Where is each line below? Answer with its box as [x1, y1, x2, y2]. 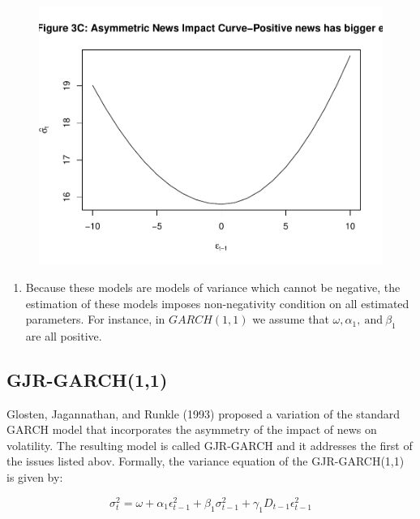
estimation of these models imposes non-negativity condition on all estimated [25, 294, 409, 311]
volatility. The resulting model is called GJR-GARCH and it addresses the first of [6, 436, 413, 453]
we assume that [252, 311, 329, 328]
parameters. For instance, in [25, 311, 165, 328]
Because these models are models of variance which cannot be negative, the [25, 278, 401, 295]
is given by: [6, 469, 63, 486]
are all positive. [25, 327, 102, 344]
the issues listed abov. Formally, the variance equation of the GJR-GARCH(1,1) [6, 453, 405, 470]
